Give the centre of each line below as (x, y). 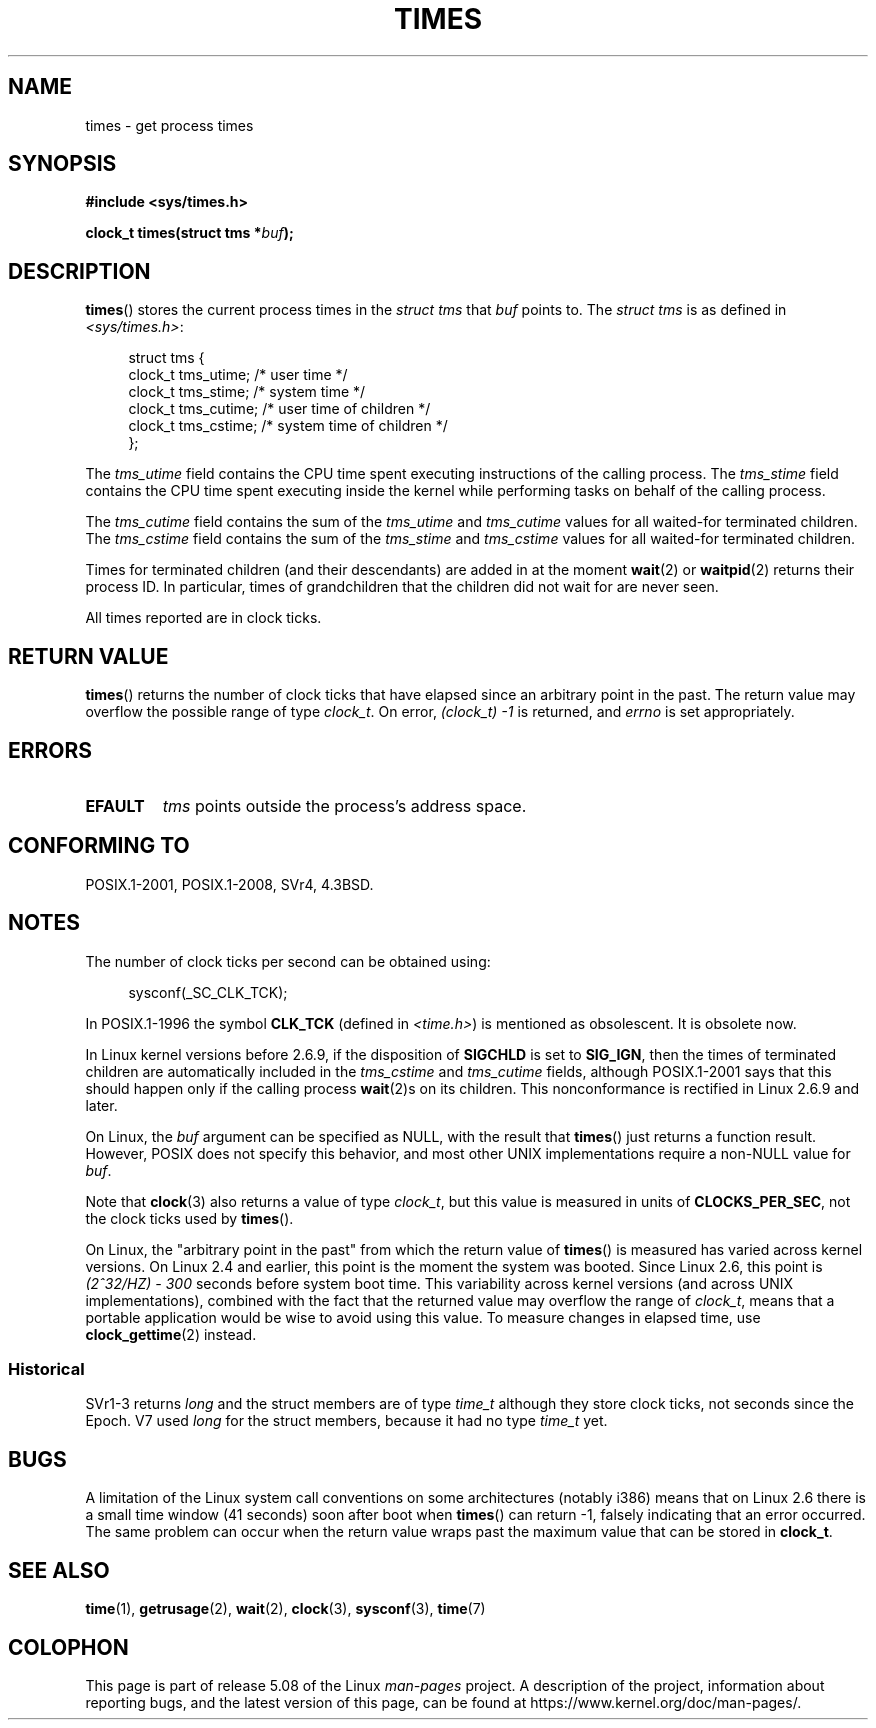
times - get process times (169, 125)
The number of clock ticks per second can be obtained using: (288, 961)
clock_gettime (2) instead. (171, 1334)
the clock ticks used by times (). (189, 1218)
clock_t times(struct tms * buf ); (189, 233)
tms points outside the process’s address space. (344, 805)
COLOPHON (68, 1647)
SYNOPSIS (62, 164)
